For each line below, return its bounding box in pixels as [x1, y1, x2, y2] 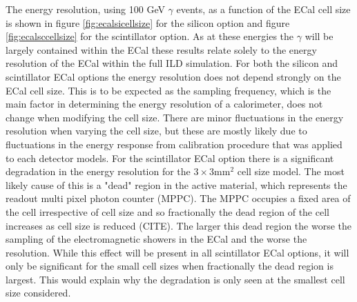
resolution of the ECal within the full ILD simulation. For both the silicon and [6, 56, 338, 70]
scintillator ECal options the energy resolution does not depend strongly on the [6, 69, 341, 83]
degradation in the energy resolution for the [6, 164, 191, 179]
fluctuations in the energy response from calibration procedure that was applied [6, 137, 342, 151]
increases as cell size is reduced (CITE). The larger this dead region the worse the [6, 218, 351, 232]
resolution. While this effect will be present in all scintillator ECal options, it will [6, 245, 349, 259]
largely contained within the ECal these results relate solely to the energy [6, 42, 317, 57]
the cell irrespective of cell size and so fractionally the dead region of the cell [6, 204, 329, 219]
